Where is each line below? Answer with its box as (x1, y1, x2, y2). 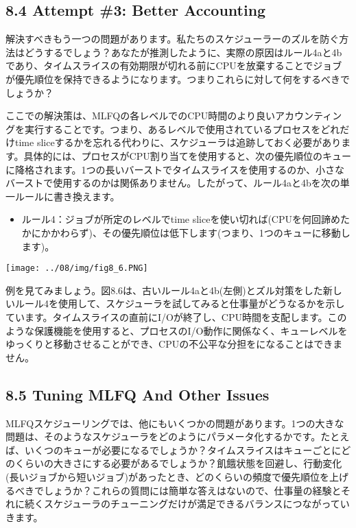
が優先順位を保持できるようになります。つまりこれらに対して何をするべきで (5, 71, 350, 86)
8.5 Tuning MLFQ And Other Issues (5, 383, 270, 405)
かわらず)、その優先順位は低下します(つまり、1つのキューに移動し (50, 225, 351, 239)
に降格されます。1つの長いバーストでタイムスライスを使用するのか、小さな (5, 162, 344, 176)
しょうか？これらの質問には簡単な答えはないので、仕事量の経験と (43, 483, 342, 497)
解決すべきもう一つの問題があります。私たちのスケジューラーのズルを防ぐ (5, 32, 340, 46)
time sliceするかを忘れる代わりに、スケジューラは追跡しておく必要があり (14, 135, 342, 149)
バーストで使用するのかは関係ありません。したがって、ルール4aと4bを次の (5, 176, 340, 190)
